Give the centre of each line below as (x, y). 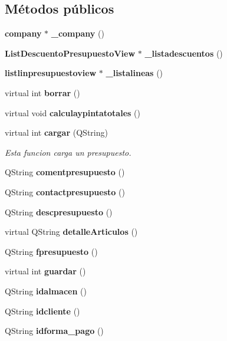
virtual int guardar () (45, 271)
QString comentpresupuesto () (65, 172)
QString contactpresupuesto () (65, 191)
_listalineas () (134, 73)
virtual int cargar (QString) (56, 132)
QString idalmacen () (46, 291)
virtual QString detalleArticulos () (71, 232)
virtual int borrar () (42, 92)
